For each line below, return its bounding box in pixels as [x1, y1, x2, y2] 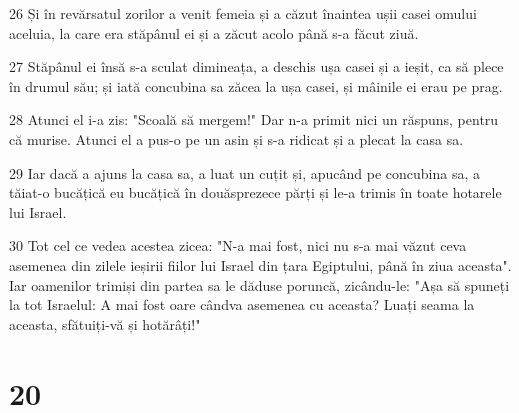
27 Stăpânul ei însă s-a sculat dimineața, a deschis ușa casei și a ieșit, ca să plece [9, 56, 504, 77]
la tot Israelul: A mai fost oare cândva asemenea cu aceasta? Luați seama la [9, 294, 475, 315]
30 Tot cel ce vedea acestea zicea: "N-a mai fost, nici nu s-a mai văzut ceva [9, 235, 467, 256]
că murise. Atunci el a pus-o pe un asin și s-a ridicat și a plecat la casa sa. [9, 128, 464, 149]
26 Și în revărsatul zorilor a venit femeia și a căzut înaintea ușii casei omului [9, 3, 477, 23]
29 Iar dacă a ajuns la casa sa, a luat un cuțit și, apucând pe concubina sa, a [9, 162, 480, 183]
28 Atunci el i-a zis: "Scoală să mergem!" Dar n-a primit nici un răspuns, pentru [9, 109, 499, 130]
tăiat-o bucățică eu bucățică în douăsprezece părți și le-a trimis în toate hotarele [9, 182, 502, 203]
